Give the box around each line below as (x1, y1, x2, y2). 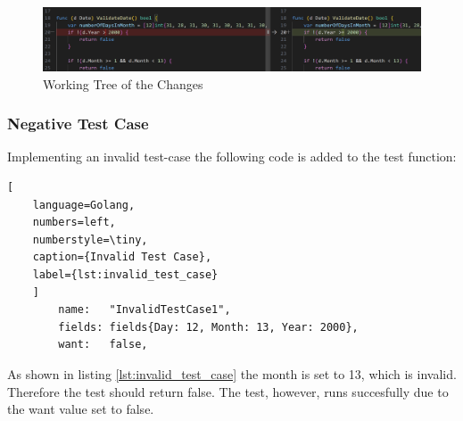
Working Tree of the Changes (43, 74, 203, 93)
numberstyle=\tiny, (32, 233, 148, 246)
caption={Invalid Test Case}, (32, 251, 212, 264)
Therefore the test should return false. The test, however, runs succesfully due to (7, 382, 449, 400)
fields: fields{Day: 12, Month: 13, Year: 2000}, (58, 320, 359, 334)
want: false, (58, 338, 148, 351)
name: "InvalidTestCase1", (58, 303, 231, 317)
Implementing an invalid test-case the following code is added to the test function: (7, 147, 457, 166)
